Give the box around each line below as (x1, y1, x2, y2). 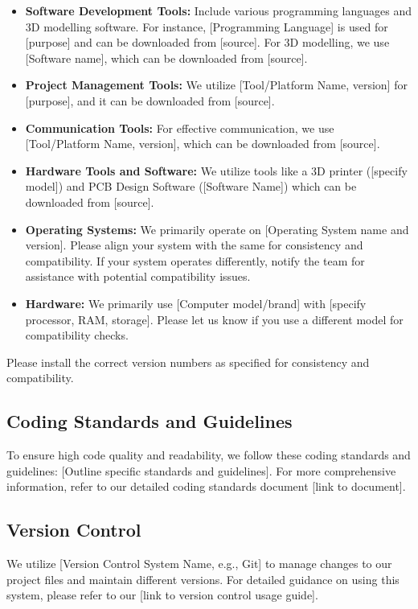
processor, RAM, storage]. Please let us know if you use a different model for (25, 311, 404, 327)
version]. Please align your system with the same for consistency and (25, 237, 363, 253)
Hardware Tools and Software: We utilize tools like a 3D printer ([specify (25, 162, 408, 179)
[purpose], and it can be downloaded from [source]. (25, 92, 275, 109)
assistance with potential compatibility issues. (25, 268, 251, 285)
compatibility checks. (25, 327, 129, 344)
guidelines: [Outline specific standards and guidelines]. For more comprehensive (6, 462, 396, 479)
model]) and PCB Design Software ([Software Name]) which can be (25, 178, 357, 195)
